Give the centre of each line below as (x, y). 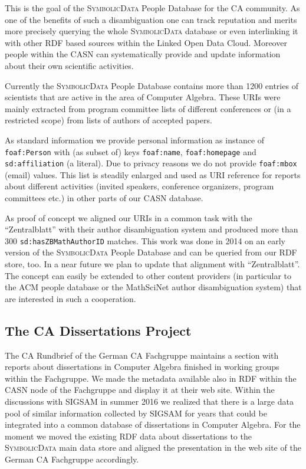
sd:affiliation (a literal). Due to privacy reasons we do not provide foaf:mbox (151, 163)
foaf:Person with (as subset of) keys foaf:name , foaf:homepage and (131, 151)
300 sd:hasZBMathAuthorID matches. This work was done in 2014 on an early (145, 240)
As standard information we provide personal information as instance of (135, 140)
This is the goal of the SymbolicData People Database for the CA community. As (152, 8)
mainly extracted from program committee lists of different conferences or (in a (148, 108)
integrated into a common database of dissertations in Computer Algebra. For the (153, 424)
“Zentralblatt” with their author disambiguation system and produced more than (152, 229)
